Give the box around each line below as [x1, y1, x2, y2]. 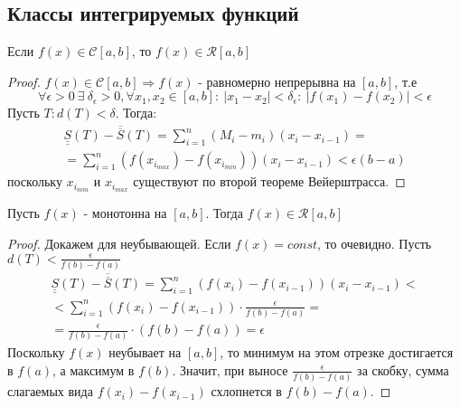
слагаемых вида [7, 382, 93, 401]
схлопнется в [211, 382, 282, 401]
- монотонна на [83, 203, 167, 222]
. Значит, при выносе [172, 360, 288, 379]
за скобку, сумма [357, 360, 449, 379]
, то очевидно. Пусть [317, 233, 432, 252]
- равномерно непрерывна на [198, 71, 356, 90]
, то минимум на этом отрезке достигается [220, 343, 454, 362]
